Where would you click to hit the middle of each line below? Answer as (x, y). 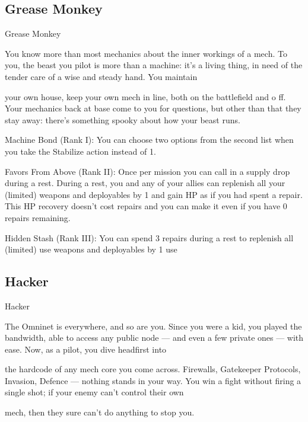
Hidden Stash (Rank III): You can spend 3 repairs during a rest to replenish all (149, 237)
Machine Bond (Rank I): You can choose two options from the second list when (149, 140)
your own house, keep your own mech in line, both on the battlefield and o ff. (145, 96)
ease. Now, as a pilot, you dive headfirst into (86, 349)
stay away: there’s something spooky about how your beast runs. (123, 119)
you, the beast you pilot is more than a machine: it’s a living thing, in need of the (154, 65)
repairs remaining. (38, 217)
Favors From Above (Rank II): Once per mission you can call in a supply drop (147, 171)
